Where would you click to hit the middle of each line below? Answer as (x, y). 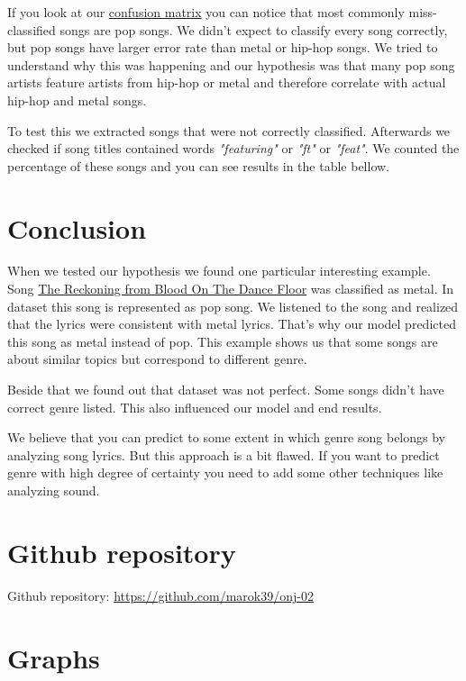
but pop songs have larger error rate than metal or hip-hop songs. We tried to (223, 47)
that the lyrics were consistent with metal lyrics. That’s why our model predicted (232, 324)
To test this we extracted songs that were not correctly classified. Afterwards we (229, 130)
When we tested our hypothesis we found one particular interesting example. (219, 271)
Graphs (54, 657)
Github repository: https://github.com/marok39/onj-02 (160, 595)
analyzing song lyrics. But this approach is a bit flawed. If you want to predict (224, 454)
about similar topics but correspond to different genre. (157, 359)
